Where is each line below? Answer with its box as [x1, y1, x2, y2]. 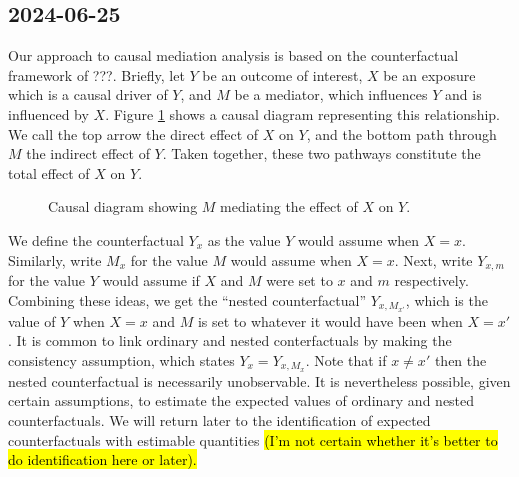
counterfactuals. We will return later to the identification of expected [8, 409, 431, 430]
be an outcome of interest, [202, 64, 363, 85]
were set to [266, 270, 333, 290]
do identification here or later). [8, 449, 197, 470]
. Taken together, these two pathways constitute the [162, 143, 481, 164]
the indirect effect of [26, 143, 150, 164]
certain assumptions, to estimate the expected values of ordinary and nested [8, 390, 475, 411]
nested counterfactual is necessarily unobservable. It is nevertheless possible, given [8, 370, 511, 391]
